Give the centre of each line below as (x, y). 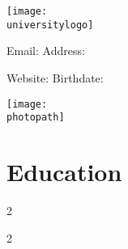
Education (64, 171)
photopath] (36, 118)
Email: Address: (46, 51)
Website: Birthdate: (55, 77)
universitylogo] (50, 25)
